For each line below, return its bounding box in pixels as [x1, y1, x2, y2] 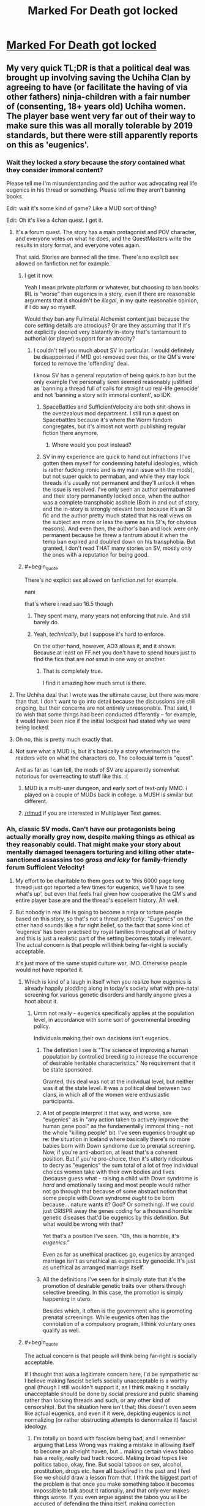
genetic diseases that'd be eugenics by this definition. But [42, 1214, 189, 1221]
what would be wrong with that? [42, 1220, 124, 1228]
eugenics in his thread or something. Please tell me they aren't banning [6, 186, 185, 194]
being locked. [15, 723, 50, 731]
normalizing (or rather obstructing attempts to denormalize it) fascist [24, 1416, 198, 1423]
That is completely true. [42, 667, 103, 675]
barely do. [33, 618, 59, 626]
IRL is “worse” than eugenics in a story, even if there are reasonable [24, 290, 196, 297]
